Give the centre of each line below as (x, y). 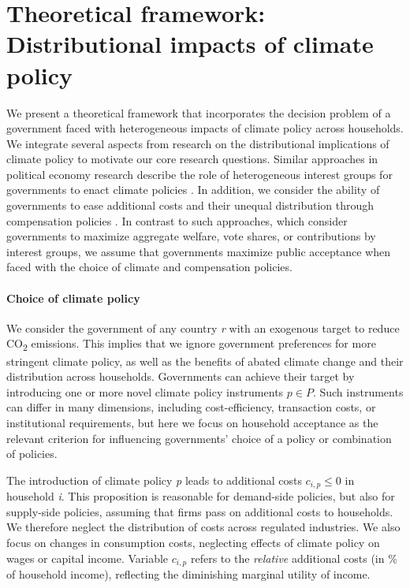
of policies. (32, 454)
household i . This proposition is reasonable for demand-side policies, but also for (201, 496)
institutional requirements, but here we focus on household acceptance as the (192, 422)
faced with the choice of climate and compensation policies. (149, 267)
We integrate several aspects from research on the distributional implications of (198, 143)
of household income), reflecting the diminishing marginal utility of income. (188, 573)
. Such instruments (358, 391)
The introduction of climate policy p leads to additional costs (154, 480)
